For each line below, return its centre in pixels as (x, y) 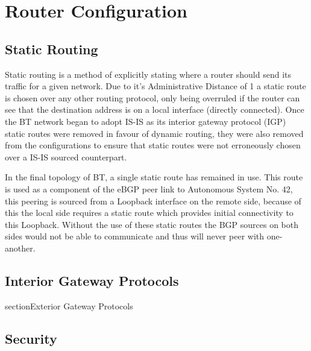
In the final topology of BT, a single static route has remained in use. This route (154, 177)
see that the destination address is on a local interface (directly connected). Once (155, 109)
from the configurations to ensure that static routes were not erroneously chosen (153, 145)
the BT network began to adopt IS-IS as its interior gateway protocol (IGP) (146, 121)
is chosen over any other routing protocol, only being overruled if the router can (152, 97)
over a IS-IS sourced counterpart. (66, 157)
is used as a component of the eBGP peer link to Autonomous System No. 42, (149, 188)
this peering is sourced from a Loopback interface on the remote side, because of (153, 201)
